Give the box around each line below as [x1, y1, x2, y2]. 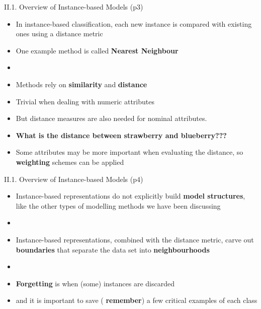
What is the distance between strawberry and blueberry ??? [16, 130, 227, 140]
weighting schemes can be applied [16, 156, 124, 167]
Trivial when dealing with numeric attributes [16, 96, 154, 106]
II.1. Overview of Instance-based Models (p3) [4, 2, 143, 12]
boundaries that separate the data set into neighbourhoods [16, 244, 210, 255]
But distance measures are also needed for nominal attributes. [16, 113, 207, 123]
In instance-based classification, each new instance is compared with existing [16, 18, 252, 29]
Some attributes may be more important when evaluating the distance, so [16, 147, 243, 157]
